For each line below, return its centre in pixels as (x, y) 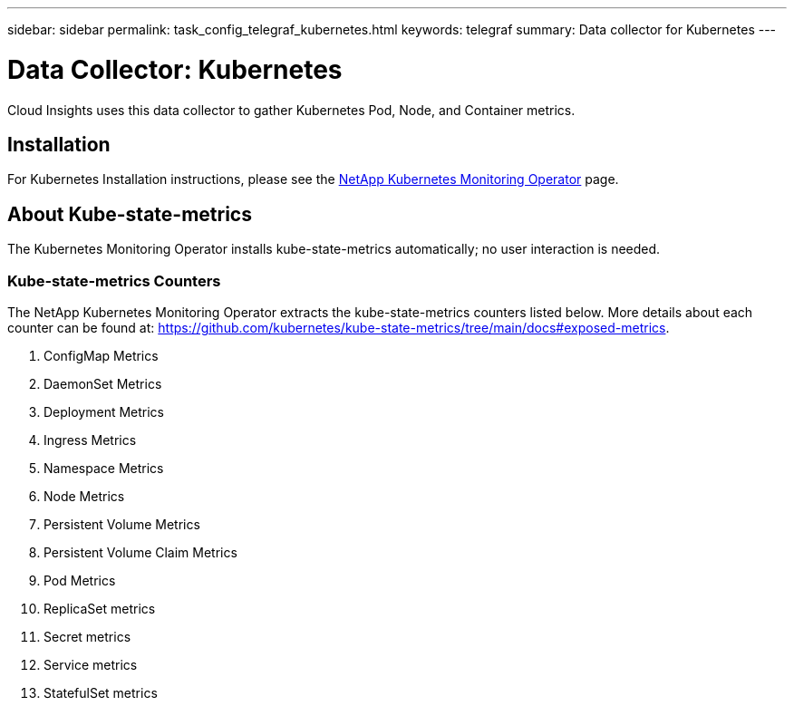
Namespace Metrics (104, 468)
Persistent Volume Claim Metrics (140, 552)
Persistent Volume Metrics (122, 524)
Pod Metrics (80, 580)
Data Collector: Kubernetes (175, 69)
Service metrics (91, 664)
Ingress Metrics (90, 440)
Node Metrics (84, 496)
